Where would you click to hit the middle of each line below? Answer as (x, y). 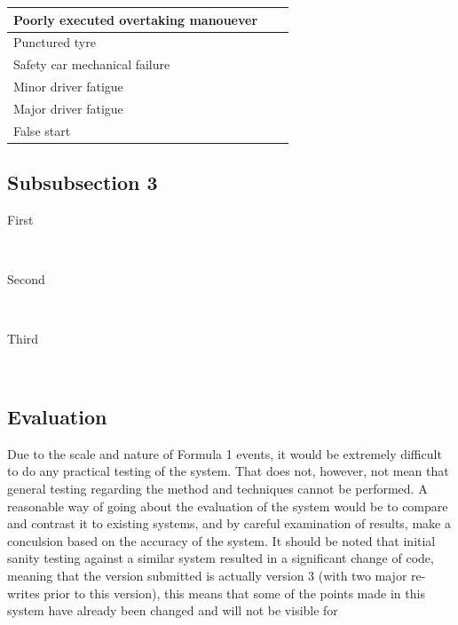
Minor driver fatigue (68, 87)
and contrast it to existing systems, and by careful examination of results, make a (229, 523)
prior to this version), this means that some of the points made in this (234, 593)
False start (42, 130)
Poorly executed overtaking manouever (136, 19)
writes (24, 593)
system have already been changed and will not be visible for (173, 610)
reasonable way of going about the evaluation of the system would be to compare (228, 506)
